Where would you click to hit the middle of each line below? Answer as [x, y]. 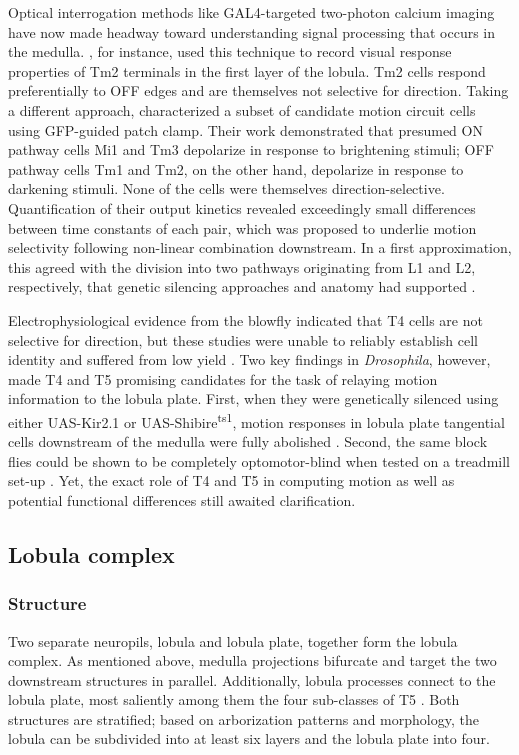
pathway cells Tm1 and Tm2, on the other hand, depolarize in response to [236, 168]
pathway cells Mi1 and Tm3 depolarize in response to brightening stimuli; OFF [251, 149]
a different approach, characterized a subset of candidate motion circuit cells [242, 109]
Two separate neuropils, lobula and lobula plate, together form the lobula [233, 640]
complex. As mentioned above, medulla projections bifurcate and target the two [252, 660]
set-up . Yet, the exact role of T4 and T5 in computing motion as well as [231, 480]
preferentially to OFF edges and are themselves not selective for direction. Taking [258, 90]
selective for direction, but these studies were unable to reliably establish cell [243, 339]
